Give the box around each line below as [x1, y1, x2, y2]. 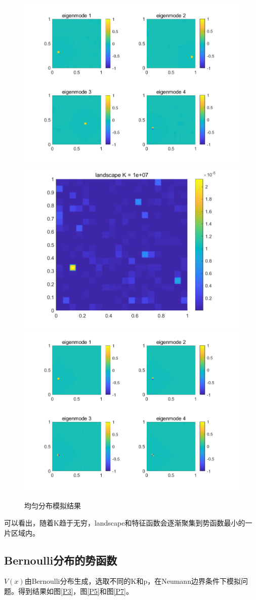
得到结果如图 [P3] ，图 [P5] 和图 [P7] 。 [18, 585, 133, 596]
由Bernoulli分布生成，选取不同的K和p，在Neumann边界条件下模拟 [24, 576, 241, 586]
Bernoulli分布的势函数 [4, 552, 117, 568]
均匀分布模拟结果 [24, 500, 81, 511]
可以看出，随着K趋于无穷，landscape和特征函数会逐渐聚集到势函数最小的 [4, 517, 245, 528]
